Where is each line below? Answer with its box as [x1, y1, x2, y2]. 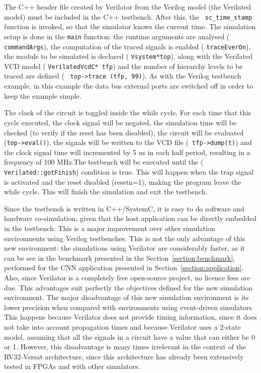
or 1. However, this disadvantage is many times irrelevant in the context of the [4, 341, 246, 352]
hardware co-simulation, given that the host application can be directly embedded [4, 213, 256, 223]
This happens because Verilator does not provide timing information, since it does [4, 312, 257, 322]
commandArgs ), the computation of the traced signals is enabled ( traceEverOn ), [4, 41, 251, 51]
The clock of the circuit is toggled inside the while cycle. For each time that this [4, 107, 251, 118]
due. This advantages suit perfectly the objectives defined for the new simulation [4, 282, 252, 292]
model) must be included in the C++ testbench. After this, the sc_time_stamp [4, 11, 252, 22]
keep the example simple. [4, 90, 81, 101]
